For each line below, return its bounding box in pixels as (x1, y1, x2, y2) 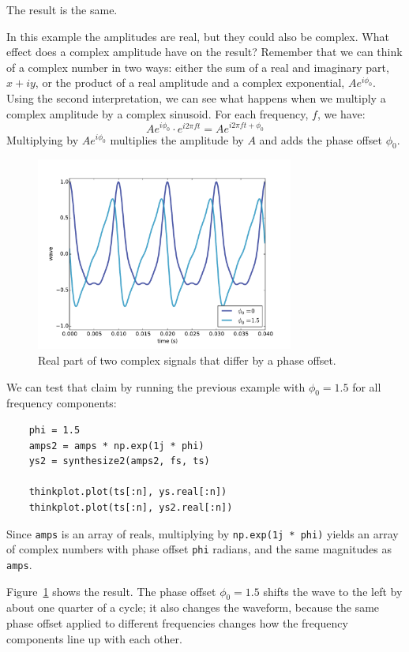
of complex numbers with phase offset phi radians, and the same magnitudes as (6, 541, 392, 557)
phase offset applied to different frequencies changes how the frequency (6, 614, 348, 631)
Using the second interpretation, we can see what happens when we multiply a (6, 89, 386, 106)
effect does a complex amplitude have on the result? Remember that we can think (6, 43, 403, 60)
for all (352, 378, 381, 395)
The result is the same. (6, 2, 118, 17)
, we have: (317, 105, 366, 122)
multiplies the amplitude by (110, 131, 244, 148)
